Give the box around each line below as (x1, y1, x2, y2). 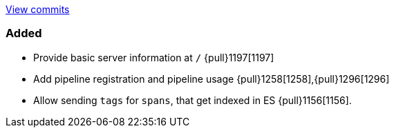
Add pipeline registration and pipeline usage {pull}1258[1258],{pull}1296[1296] (33, 72, 390, 85)
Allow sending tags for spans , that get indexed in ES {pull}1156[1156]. (33, 94, 352, 106)
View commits (6, 3, 70, 15)
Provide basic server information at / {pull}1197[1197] (33, 51, 274, 63)
